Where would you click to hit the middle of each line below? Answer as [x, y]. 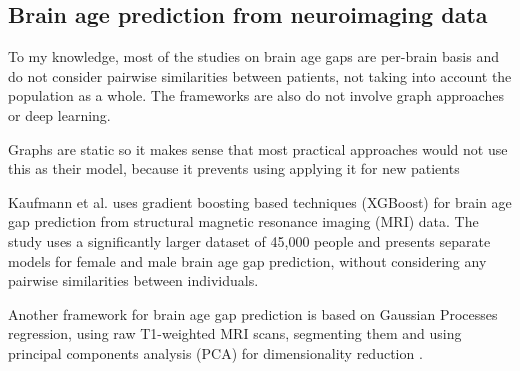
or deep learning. [59, 114]
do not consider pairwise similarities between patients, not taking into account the [260, 75]
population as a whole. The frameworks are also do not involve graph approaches [256, 95]
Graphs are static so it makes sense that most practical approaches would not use [258, 148]
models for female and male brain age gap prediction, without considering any [247, 260]
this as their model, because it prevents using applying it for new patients [234, 168]
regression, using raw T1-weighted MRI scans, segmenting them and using [235, 333]
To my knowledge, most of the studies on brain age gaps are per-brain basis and [253, 56]
